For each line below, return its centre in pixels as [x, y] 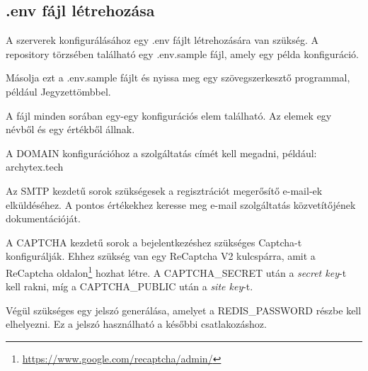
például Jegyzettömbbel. [58, 91]
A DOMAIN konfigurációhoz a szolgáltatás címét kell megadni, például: [161, 153]
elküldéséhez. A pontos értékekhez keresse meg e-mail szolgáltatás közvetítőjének [181, 204]
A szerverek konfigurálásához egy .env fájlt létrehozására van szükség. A [162, 40]
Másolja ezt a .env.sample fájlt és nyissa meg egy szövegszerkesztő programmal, [178, 78]
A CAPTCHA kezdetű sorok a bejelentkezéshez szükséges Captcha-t [154, 242]
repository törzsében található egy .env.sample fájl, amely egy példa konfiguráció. [182, 53]
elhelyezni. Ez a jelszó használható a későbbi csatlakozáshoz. [136, 324]
